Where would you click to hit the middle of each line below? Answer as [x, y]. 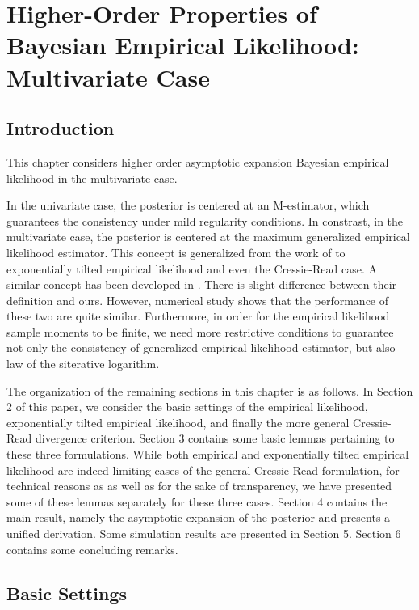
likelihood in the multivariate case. [92, 178]
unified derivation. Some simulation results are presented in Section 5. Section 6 [204, 534]
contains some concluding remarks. [92, 549]
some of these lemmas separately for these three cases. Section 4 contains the [197, 501]
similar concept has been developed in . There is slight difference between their [202, 284]
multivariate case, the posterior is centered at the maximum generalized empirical [208, 237]
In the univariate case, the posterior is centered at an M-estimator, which [188, 205]
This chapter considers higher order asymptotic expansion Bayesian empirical [198, 161]
